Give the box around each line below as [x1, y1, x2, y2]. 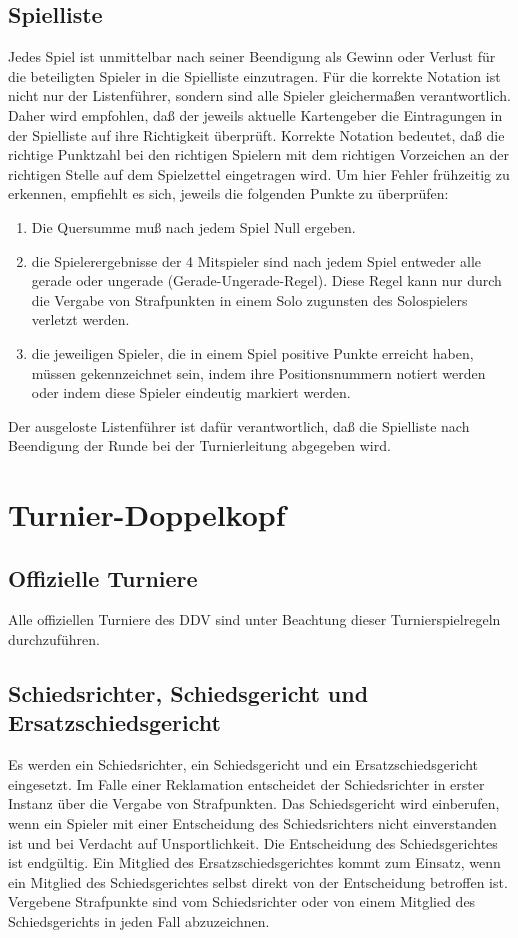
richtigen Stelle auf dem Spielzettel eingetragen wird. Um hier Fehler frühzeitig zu [8, 163, 510, 184]
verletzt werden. [31, 309, 130, 330]
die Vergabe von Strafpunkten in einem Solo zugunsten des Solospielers [31, 289, 468, 310]
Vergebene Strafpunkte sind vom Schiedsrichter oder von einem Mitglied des [8, 891, 476, 912]
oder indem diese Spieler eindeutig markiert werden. [31, 382, 351, 403]
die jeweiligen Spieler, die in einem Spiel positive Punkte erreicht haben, [31, 342, 474, 363]
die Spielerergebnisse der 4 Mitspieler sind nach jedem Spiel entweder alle [31, 250, 482, 271]
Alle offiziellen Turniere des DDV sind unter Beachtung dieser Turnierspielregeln [8, 609, 501, 630]
